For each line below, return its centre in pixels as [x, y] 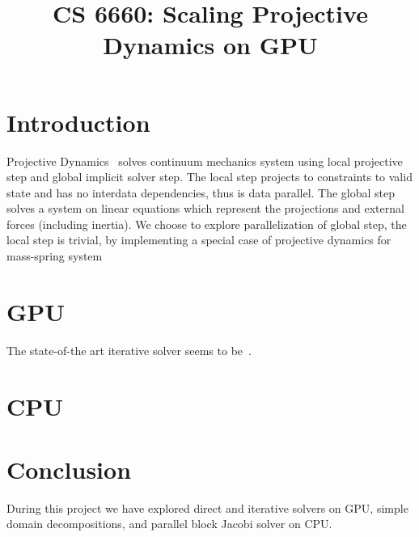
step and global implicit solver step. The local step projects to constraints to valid [209, 177]
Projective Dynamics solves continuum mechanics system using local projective [205, 161]
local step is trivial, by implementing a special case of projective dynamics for [199, 240]
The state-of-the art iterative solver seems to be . [129, 350]
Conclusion [69, 469]
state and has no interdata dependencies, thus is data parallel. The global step [201, 192]
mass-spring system [55, 256]
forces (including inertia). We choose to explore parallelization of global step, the [207, 224]
